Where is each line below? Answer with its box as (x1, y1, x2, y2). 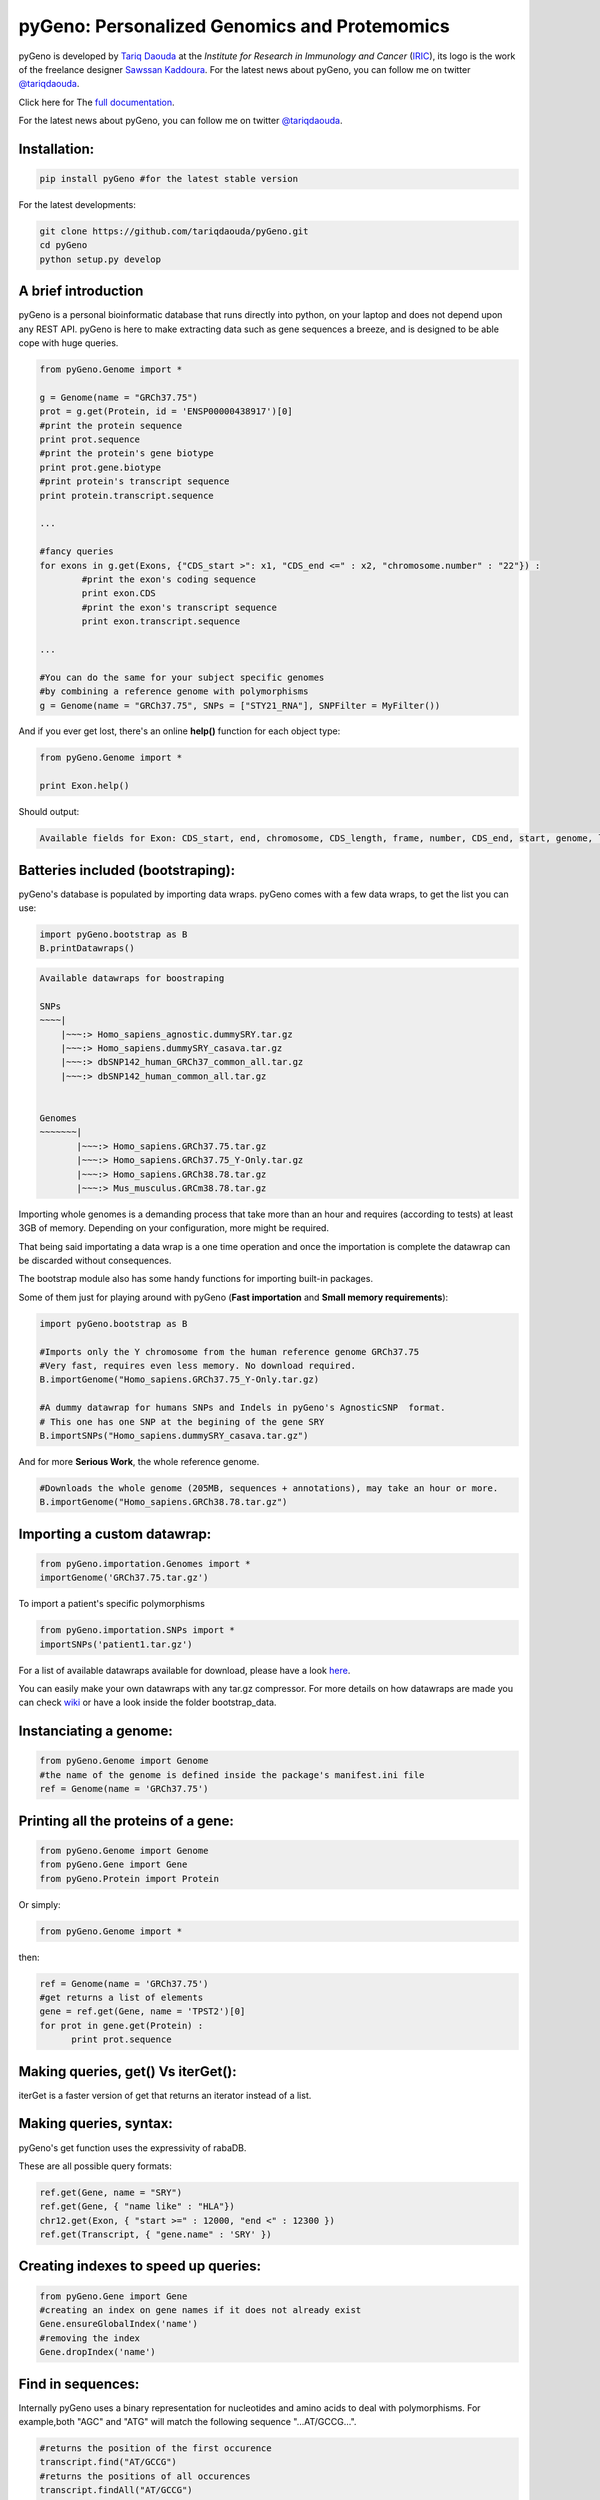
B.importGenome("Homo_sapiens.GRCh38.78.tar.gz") (39, 1496, 288, 1508)
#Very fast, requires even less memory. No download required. (39, 1360, 357, 1372)
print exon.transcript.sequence (81, 616, 240, 627)
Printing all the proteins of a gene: (18, 1812, 234, 1829)
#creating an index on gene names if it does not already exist (39, 2305, 362, 2316)
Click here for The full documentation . (18, 96, 175, 108)
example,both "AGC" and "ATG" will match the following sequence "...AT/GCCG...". (18, 2416, 357, 2428)
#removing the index (39, 2332, 140, 2344)
